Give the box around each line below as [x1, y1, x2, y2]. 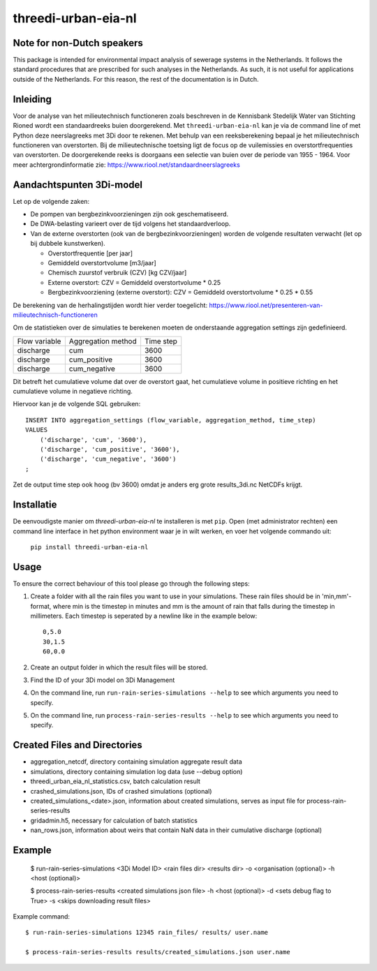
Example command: [13, 912, 70, 921]
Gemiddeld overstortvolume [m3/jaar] [47, 258, 156, 267]
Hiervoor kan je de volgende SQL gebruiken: [13, 400, 141, 408]
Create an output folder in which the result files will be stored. [30, 663, 208, 672]
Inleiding [13, 93, 52, 105]
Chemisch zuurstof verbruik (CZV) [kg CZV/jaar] [47, 269, 187, 277]
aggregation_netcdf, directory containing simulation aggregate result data [30, 757, 242, 766]
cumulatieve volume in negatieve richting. [13, 387, 133, 396]
